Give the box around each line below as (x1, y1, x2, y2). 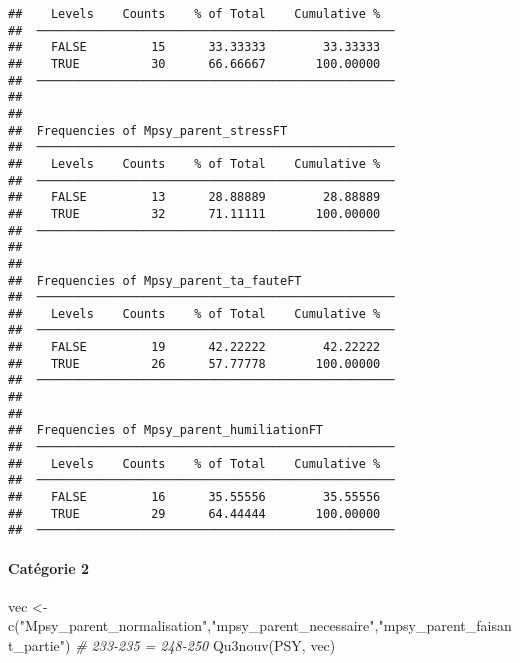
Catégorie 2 (8, 557, 90, 578)
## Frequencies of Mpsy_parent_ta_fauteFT (8, 273, 302, 288)
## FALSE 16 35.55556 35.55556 (8, 490, 381, 505)
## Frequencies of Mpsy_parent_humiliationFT (8, 423, 323, 438)
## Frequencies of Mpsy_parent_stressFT (8, 123, 288, 138)
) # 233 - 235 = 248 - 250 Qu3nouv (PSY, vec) (65, 634, 336, 655)
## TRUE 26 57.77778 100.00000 (8, 356, 381, 371)
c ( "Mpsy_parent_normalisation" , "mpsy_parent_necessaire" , (8, 615, 379, 636)
